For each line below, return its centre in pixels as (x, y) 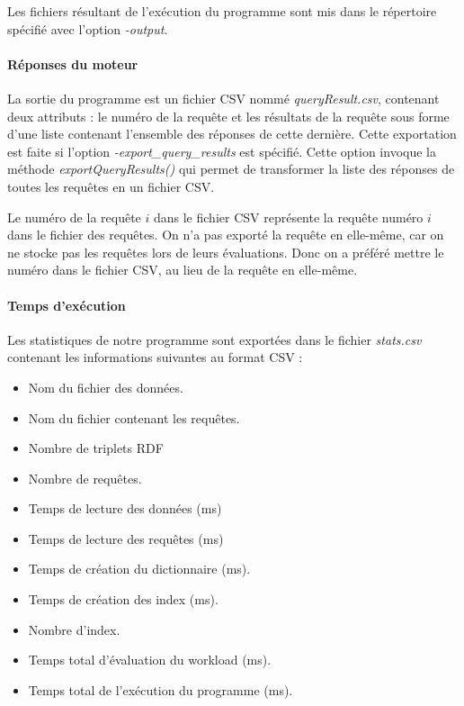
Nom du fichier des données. (106, 387)
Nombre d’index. (74, 629)
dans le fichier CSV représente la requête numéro (288, 217)
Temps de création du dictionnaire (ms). (139, 569)
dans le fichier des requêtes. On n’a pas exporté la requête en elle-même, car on (226, 235)
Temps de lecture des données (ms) (125, 508)
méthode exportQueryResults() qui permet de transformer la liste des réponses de (231, 169)
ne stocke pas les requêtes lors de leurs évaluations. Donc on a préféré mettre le (226, 252)
